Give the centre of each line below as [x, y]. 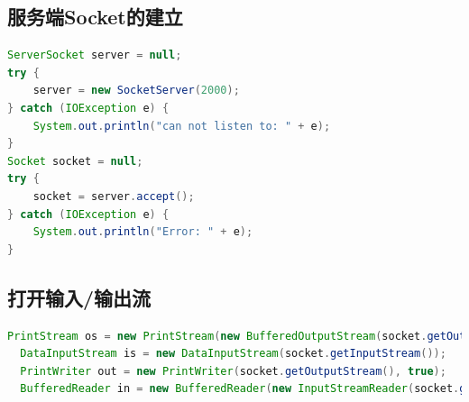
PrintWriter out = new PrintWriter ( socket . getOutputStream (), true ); [233, 371]
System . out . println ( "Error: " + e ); [143, 232]
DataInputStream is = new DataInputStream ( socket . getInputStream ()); [233, 354]
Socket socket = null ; [75, 161]
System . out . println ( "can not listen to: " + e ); [182, 126]
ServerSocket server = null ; [95, 55]
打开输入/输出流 [79, 297]
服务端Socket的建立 [95, 17]
